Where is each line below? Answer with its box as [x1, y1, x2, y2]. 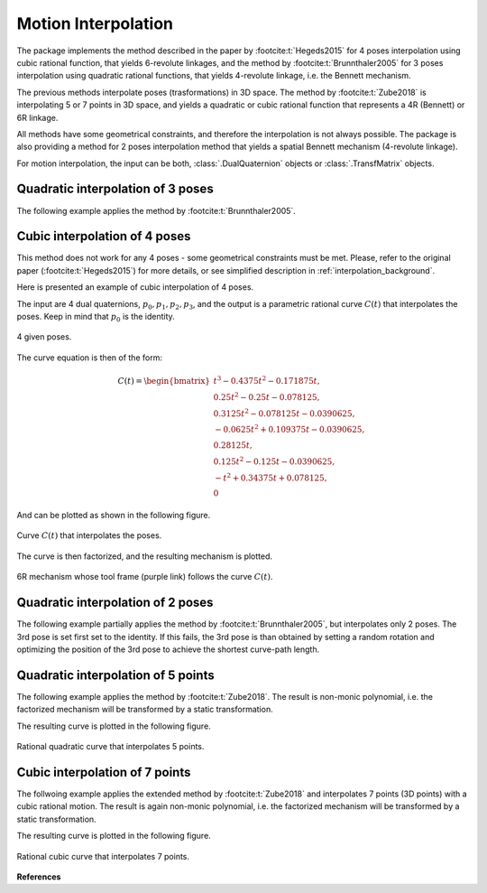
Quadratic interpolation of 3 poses [16, 181, 214, 197]
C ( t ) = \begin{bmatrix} [117, 376, 211, 386]
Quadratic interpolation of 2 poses [16, 595, 214, 610]
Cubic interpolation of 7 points [16, 764, 191, 780]
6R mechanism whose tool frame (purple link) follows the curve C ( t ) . [16, 572, 273, 582]
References [16, 871, 61, 882]
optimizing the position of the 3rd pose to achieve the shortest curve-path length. [16, 644, 320, 655]
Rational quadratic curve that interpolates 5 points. [16, 741, 205, 752]
